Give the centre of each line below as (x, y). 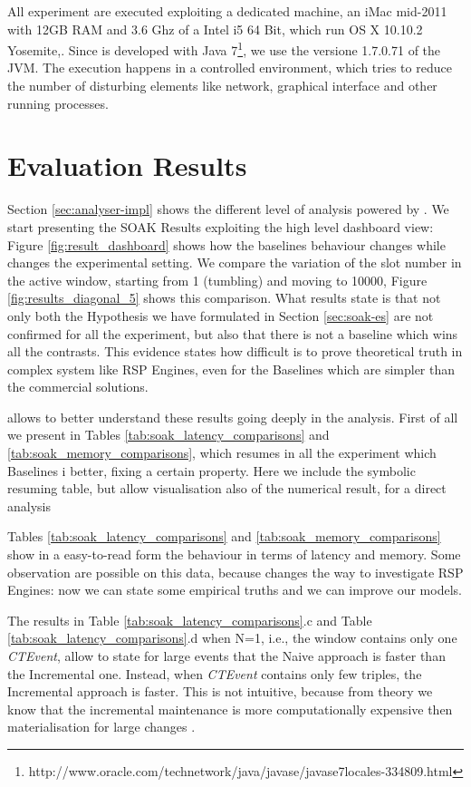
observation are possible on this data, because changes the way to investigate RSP (235, 572)
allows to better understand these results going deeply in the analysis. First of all (233, 417)
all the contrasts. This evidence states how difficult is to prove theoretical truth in (235, 351)
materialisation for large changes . (101, 727)
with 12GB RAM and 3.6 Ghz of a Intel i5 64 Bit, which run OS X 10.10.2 (215, 29)
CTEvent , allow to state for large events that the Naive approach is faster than (226, 656)
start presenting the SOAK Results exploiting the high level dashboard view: (221, 226)
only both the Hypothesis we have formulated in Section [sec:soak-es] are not (221, 315)
